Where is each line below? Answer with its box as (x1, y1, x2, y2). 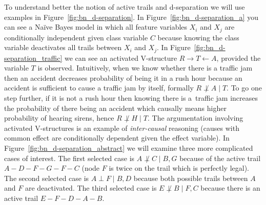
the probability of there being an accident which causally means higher (4, 102, 227, 113)
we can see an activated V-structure (65, 52, 177, 63)
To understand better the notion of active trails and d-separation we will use (4, 2, 245, 12)
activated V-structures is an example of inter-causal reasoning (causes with (4, 122, 239, 133)
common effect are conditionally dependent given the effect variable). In (4, 132, 230, 143)
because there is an (200, 183, 260, 193)
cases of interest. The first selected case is (4, 152, 135, 163)
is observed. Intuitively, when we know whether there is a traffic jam (37, 62, 253, 73)
